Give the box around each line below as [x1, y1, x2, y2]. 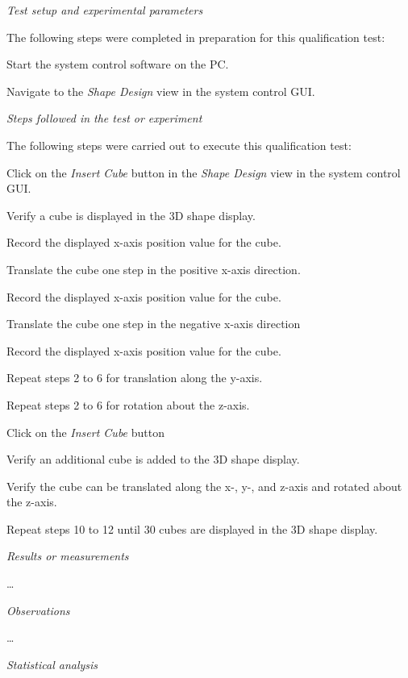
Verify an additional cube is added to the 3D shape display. [6, 451, 300, 468]
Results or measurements [6, 547, 129, 564]
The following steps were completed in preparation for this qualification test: [6, 28, 385, 45]
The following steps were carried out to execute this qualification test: [6, 136, 352, 153]
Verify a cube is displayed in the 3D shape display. [6, 206, 256, 223]
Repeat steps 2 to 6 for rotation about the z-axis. [6, 396, 250, 413]
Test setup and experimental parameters [6, 2, 203, 18]
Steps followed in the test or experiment [6, 110, 202, 127]
